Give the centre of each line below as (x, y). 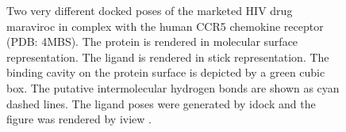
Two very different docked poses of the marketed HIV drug (150, 10)
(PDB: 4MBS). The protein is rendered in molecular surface (152, 41)
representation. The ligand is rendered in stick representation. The (168, 57)
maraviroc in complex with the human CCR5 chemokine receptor (165, 26)
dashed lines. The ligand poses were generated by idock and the (161, 103)
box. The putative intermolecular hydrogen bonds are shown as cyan (173, 87)
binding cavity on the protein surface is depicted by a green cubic (166, 72)
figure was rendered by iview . (79, 119)
